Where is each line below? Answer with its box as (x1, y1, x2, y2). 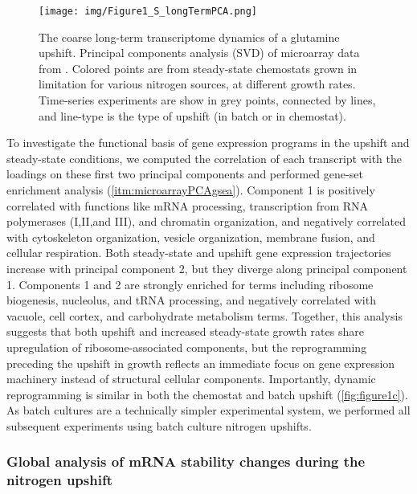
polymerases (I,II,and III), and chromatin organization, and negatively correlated (6, 213, 406, 230)
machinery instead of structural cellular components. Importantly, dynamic (6, 370, 376, 387)
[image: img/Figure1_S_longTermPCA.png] (39, 6, 258, 17)
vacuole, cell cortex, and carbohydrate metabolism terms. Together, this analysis (6, 307, 403, 324)
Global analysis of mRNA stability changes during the (6, 451, 366, 472)
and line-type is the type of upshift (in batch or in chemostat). (39, 107, 346, 124)
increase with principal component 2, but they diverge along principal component (6, 259, 407, 276)
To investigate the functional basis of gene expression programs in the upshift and (6, 134, 410, 151)
